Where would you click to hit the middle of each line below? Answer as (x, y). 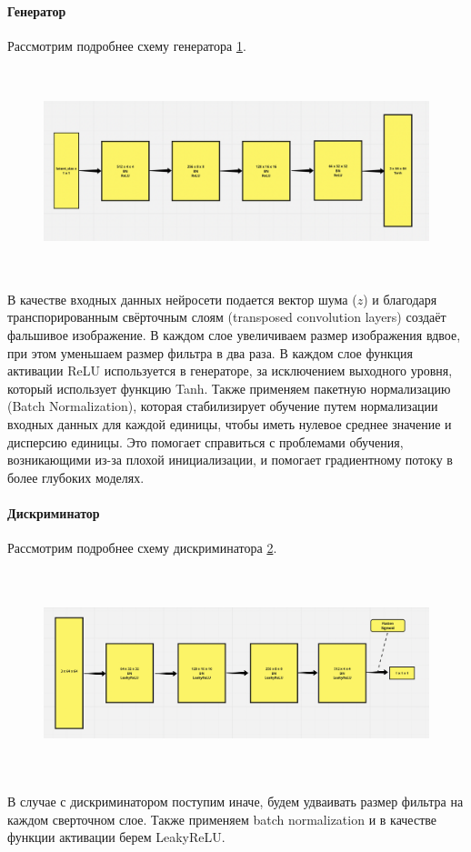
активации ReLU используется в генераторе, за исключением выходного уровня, (230, 371)
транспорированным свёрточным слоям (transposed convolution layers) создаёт (227, 317)
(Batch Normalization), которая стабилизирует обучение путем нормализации (223, 406)
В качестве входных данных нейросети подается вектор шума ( (182, 299)
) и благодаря (400, 299)
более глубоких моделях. (76, 477)
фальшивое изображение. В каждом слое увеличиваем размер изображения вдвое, (234, 334)
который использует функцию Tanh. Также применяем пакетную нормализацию (229, 388)
